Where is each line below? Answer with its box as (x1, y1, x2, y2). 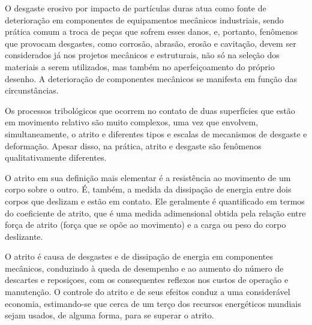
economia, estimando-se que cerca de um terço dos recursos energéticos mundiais (5, 297, 301, 309)
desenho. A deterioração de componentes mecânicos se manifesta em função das (5, 72, 297, 85)
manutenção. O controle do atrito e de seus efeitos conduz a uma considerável (5, 285, 290, 298)
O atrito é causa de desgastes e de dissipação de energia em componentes (5, 250, 273, 263)
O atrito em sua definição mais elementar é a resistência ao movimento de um (5, 171, 291, 183)
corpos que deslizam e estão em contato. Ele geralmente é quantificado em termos (5, 194, 305, 207)
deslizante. (5, 230, 43, 242)
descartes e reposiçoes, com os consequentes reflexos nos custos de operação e (5, 273, 289, 286)
